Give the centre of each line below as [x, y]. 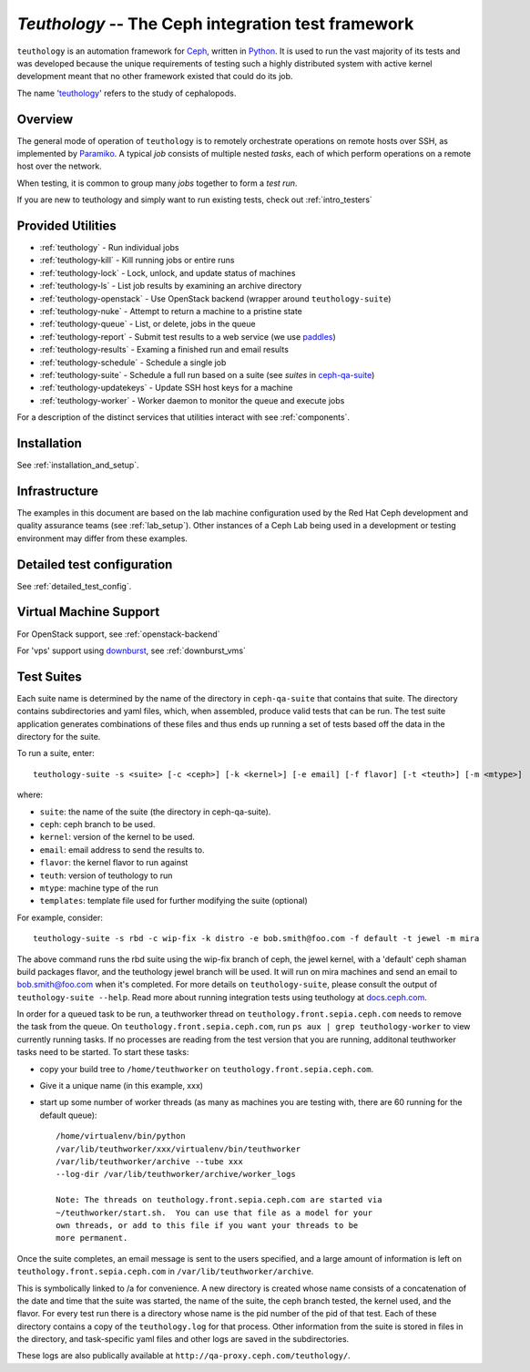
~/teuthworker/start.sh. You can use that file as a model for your [214, 1213]
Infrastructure [58, 491]
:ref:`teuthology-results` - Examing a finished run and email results [164, 350]
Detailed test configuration [95, 564]
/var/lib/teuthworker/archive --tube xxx [149, 1161]
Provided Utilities [67, 226]
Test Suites [49, 676]
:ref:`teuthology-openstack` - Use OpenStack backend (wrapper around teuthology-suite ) [215, 298]
